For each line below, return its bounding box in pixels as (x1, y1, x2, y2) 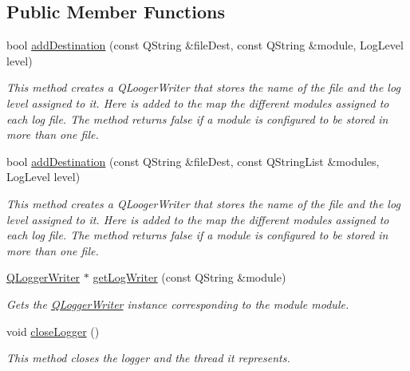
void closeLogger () (6, 322, 100, 339)
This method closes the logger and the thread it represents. (6, 349, 290, 366)
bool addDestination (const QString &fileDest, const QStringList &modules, (6, 152, 380, 169)
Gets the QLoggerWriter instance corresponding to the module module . (6, 295, 349, 312)
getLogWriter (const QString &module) (93, 269, 286, 286)
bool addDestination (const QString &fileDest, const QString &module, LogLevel (6, 37, 404, 53)
